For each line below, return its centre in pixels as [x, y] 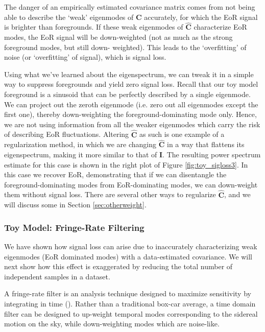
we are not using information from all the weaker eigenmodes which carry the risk [132, 124]
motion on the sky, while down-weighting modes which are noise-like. [112, 324]
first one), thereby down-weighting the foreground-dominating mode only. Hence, [130, 114]
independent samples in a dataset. [57, 276]
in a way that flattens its [206, 144]
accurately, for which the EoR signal [201, 17]
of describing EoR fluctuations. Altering [67, 134]
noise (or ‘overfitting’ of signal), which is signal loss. [85, 57]
